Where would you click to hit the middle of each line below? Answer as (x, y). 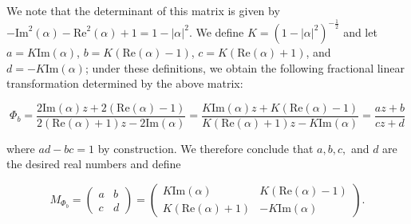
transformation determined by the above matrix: (125, 83)
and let (360, 31)
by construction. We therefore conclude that (205, 148)
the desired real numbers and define (94, 164)
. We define (216, 31)
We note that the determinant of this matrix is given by (143, 10)
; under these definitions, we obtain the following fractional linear (245, 67)
